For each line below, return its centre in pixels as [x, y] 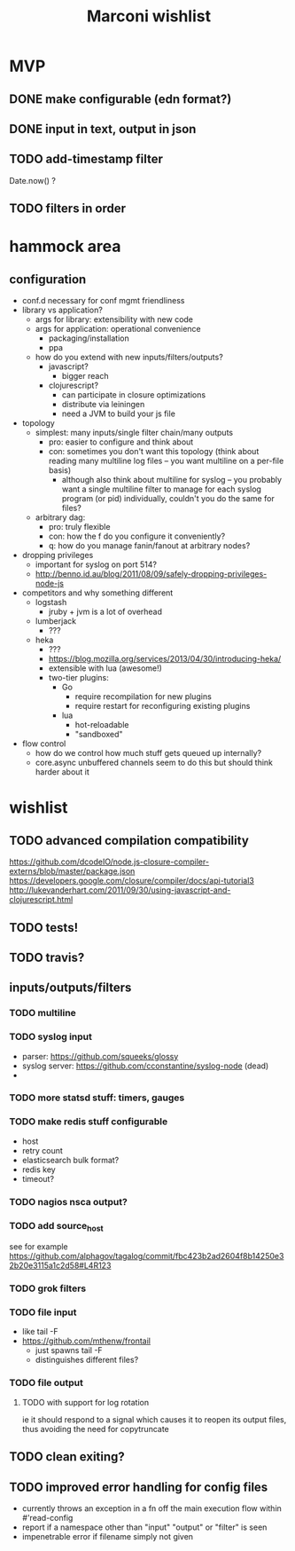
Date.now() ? [32, 180]
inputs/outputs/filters [70, 988]
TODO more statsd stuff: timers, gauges [97, 1098]
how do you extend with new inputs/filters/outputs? [129, 358]
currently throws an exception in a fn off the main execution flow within [151, 1508]
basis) [60, 470]
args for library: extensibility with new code [114, 319]
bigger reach [85, 376]
